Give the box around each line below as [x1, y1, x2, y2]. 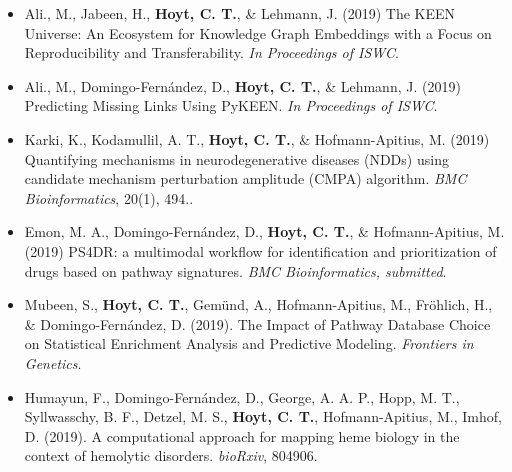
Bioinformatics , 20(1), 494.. [24, 187, 194, 208]
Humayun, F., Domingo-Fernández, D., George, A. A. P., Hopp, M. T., [24, 386, 460, 407]
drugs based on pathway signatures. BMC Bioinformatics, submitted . [24, 260, 447, 281]
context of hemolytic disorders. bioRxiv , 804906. [24, 445, 318, 466]
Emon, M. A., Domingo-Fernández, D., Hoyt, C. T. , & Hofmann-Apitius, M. [24, 221, 505, 242]
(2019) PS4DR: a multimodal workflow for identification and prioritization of [24, 240, 497, 261]
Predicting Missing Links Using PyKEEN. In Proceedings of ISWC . [24, 95, 438, 116]
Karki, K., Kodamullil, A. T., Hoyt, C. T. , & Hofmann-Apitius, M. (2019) [24, 128, 490, 149]
